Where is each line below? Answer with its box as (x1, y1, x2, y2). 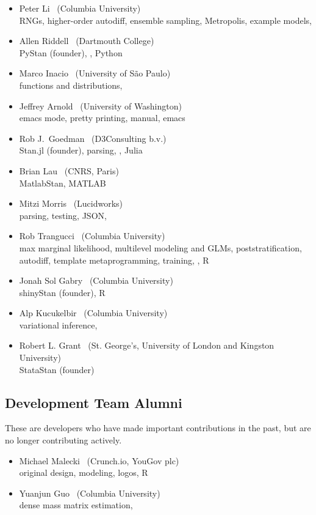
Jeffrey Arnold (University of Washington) (19, 99, 182, 112)
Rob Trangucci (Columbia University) (19, 229, 165, 242)
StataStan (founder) (19, 363, 95, 376)
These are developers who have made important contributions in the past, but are (5, 421, 311, 434)
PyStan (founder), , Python (19, 46, 123, 59)
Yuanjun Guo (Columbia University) (19, 486, 160, 499)
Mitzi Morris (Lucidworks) (19, 197, 123, 210)
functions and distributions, (19, 78, 123, 91)
